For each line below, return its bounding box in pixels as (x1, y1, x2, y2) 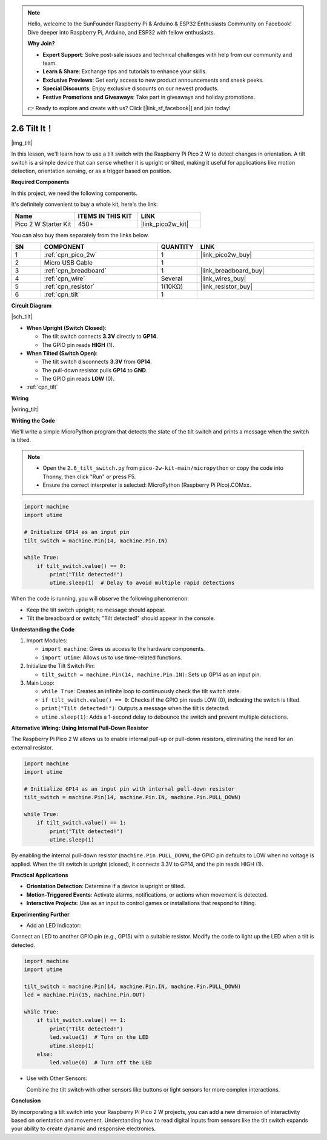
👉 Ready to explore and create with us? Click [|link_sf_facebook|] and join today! (27, 104, 231, 111)
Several (160, 274, 183, 283)
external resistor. (11, 743, 53, 751)
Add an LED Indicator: (26, 921, 81, 929)
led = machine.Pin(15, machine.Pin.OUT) (24, 992, 145, 998)
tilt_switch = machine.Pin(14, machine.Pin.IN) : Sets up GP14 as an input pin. (41, 671, 262, 678)
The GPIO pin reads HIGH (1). (41, 341, 114, 348)
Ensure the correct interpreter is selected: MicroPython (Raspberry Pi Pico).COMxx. (42, 481, 251, 489)
